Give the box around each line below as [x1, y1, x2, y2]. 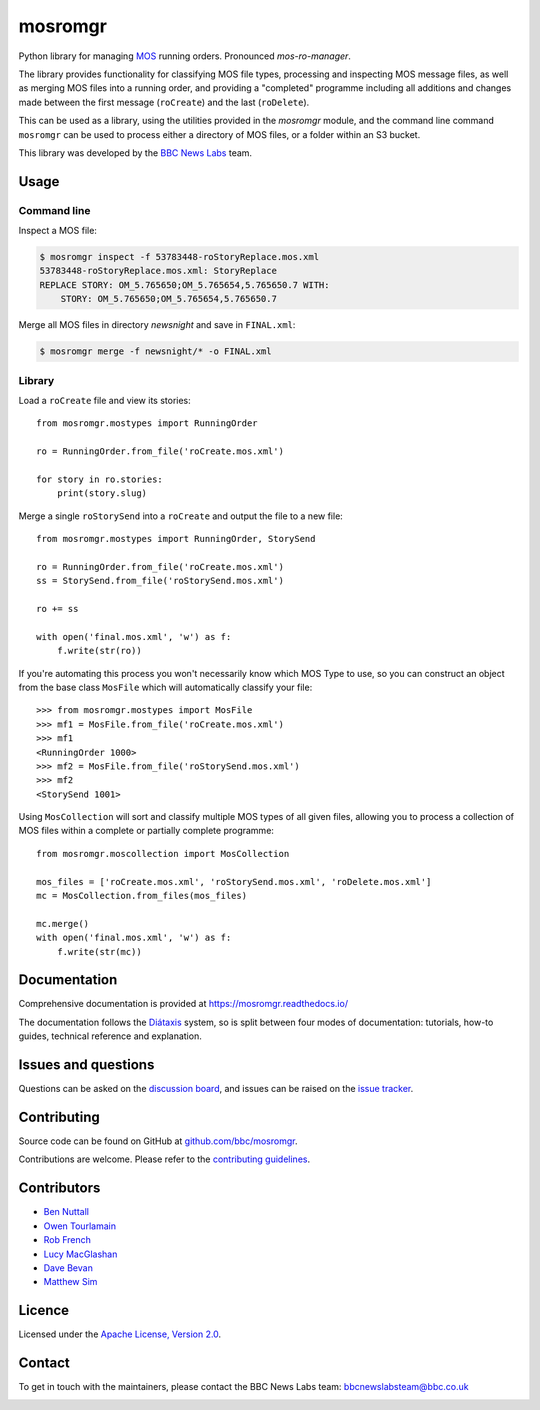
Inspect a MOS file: [18, 225, 97, 237]
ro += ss [36, 603, 79, 614]
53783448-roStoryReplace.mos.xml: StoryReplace [39, 265, 277, 277]
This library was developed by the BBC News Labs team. [18, 146, 253, 159]
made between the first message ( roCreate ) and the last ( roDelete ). [18, 96, 310, 108]
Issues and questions [18, 1056, 155, 1074]
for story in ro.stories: [36, 473, 164, 485]
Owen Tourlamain [43, 1220, 117, 1232]
